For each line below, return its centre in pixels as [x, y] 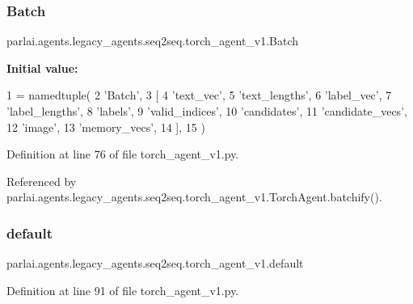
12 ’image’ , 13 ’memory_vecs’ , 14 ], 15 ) [106, 127]
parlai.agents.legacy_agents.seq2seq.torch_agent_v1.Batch [153, 41]
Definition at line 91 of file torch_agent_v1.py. [123, 290]
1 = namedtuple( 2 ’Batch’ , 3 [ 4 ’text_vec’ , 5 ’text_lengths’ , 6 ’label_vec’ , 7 [199, 95]
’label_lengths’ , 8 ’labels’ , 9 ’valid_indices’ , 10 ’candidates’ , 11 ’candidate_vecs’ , [207, 111]
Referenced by [42, 181]
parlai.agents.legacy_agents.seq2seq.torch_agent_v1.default [155, 263]
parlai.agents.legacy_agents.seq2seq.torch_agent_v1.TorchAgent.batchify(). [194, 197]
